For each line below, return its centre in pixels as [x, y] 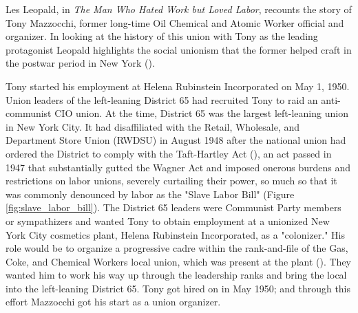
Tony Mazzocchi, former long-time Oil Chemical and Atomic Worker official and [175, 22]
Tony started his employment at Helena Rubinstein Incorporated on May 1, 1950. [178, 86]
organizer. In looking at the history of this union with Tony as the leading [162, 36]
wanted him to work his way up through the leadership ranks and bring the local [176, 275]
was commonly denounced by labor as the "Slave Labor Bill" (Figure [150, 194]
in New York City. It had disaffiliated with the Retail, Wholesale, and [153, 126]
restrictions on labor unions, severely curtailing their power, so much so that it [171, 181]
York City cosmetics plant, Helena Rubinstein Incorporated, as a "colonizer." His [176, 234]
